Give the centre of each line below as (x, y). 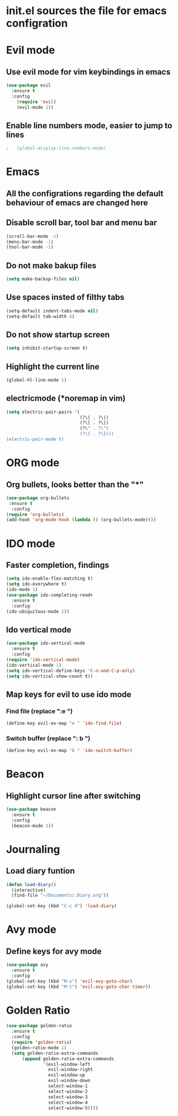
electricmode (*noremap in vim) (66, 398)
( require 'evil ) (37, 102)
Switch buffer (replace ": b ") (48, 738)
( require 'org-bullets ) (35, 514)
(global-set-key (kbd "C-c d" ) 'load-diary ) (61, 906)
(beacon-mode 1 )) (33, 826)
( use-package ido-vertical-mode (46, 643)
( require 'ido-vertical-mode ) (43, 660)
